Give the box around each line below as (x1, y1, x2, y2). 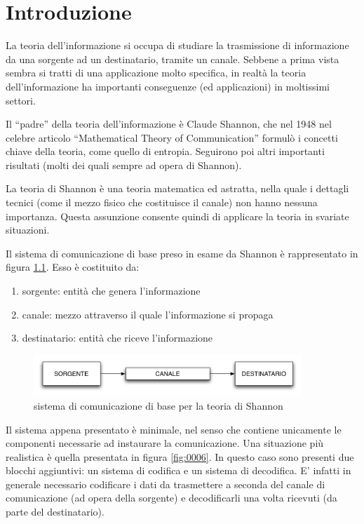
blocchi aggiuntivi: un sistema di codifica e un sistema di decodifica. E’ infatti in (6, 463, 351, 478)
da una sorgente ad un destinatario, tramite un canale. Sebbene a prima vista (6, 51, 339, 66)
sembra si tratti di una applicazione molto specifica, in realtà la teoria (6, 65, 306, 80)
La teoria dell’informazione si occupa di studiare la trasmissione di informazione (6, 38, 349, 53)
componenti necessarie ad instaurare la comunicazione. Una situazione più (6, 436, 324, 450)
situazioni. (6, 222, 50, 237)
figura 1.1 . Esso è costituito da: (6, 260, 140, 274)
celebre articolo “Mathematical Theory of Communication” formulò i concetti (6, 130, 338, 145)
